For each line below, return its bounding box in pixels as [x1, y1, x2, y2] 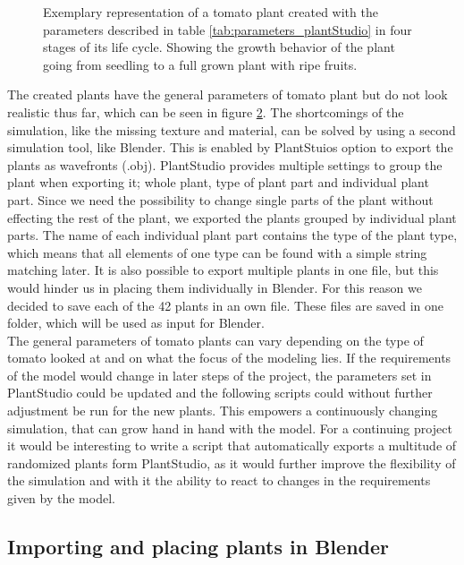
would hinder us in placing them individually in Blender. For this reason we [7, 278, 423, 296]
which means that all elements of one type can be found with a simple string [7, 243, 427, 261]
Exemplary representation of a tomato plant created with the [43, 3, 378, 21]
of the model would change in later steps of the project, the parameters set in [7, 365, 432, 384]
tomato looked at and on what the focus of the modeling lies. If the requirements [7, 348, 451, 367]
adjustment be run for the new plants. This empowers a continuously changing [7, 401, 438, 420]
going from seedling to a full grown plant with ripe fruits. [43, 55, 358, 73]
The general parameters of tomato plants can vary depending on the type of [7, 330, 424, 349]
